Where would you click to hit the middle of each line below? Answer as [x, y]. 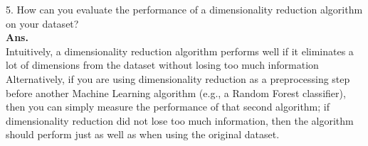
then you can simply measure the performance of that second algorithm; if [168, 107]
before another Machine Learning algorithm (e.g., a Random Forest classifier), [176, 92]
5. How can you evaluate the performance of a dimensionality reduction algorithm [184, 9]
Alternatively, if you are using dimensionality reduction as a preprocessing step [178, 78]
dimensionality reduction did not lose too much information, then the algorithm [180, 120]
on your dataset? [42, 23]
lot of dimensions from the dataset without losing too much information [162, 65]
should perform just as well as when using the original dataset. [143, 134]
